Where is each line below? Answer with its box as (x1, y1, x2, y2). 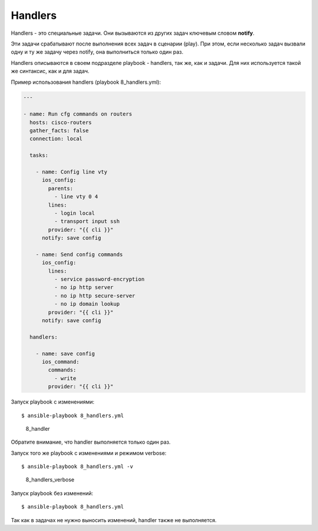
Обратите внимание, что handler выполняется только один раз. (11, 438, 171, 445)
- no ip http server (54, 284, 114, 291)
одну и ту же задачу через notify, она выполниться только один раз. (11, 48, 184, 55)
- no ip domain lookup (54, 301, 120, 307)
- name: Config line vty (35, 169, 108, 175)
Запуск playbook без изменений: (11, 490, 94, 497)
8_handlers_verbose (25, 476, 75, 483)
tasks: (29, 152, 49, 159)
